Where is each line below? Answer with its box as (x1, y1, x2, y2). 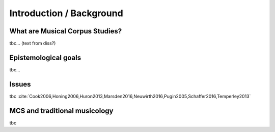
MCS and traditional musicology (9, 106, 114, 115)
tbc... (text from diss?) (9, 40, 56, 47)
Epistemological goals (9, 53, 81, 62)
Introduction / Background (9, 8, 123, 19)
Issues (9, 80, 31, 89)
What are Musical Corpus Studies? (9, 27, 122, 35)
